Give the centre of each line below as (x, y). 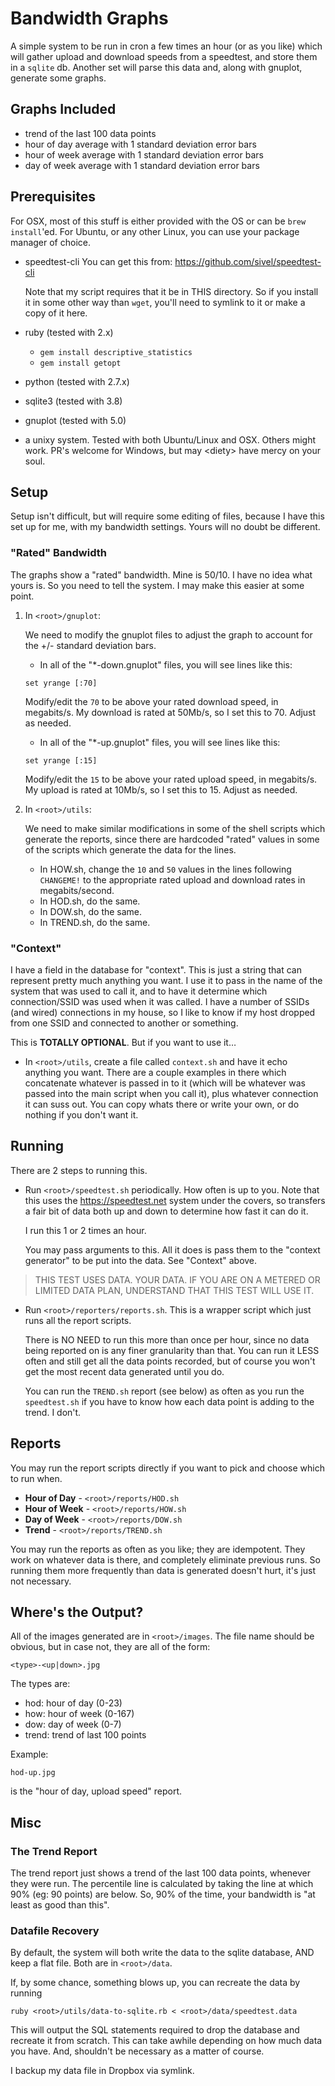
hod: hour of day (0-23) (73, 1703)
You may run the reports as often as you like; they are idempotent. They (158, 1549)
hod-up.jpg (33, 1773)
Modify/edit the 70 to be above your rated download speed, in (151, 701)
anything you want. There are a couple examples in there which (155, 1072)
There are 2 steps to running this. (79, 1170)
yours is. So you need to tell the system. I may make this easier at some (157, 585)
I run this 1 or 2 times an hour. (85, 1230)
